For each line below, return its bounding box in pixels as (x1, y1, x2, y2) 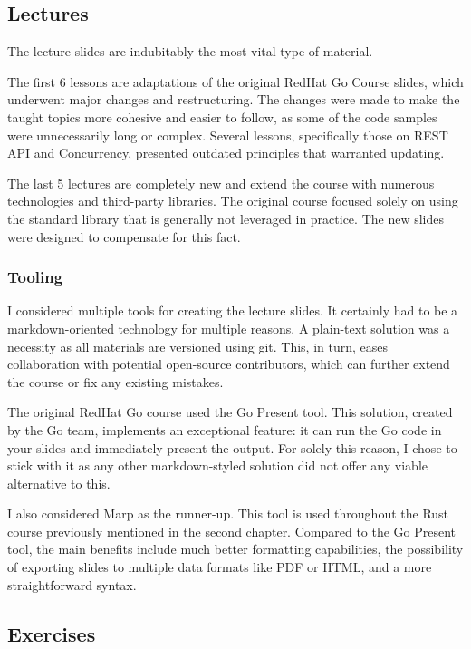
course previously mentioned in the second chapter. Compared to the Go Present (7, 521, 457, 540)
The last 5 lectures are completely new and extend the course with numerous (7, 173, 435, 192)
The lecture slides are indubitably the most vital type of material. (7, 42, 373, 61)
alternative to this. (7, 473, 111, 492)
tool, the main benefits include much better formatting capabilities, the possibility (7, 539, 464, 558)
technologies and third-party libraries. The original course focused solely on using (7, 191, 458, 210)
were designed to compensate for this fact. (7, 227, 241, 246)
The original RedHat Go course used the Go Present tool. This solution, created (7, 402, 453, 421)
